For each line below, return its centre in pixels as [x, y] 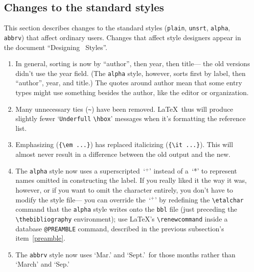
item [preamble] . [40, 238]
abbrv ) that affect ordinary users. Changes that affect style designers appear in [123, 37]
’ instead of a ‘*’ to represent [193, 170]
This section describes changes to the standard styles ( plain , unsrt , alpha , [117, 28]
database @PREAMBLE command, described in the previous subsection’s [120, 228]
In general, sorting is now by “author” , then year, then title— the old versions [133, 63]
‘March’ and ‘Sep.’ [42, 264]
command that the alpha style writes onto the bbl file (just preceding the [126, 209]
